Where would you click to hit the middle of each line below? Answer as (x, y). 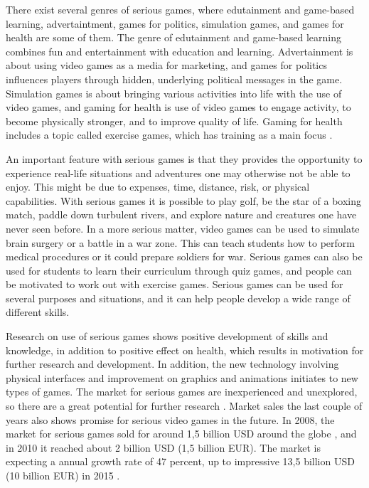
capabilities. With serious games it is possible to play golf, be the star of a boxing (184, 200)
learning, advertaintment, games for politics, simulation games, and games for (175, 23)
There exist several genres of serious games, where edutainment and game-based (180, 9)
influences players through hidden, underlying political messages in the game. (174, 79)
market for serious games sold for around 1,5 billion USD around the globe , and (181, 434)
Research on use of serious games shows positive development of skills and (167, 336)
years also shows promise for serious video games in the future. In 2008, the (170, 419)
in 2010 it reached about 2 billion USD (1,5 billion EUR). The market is (163, 447)
